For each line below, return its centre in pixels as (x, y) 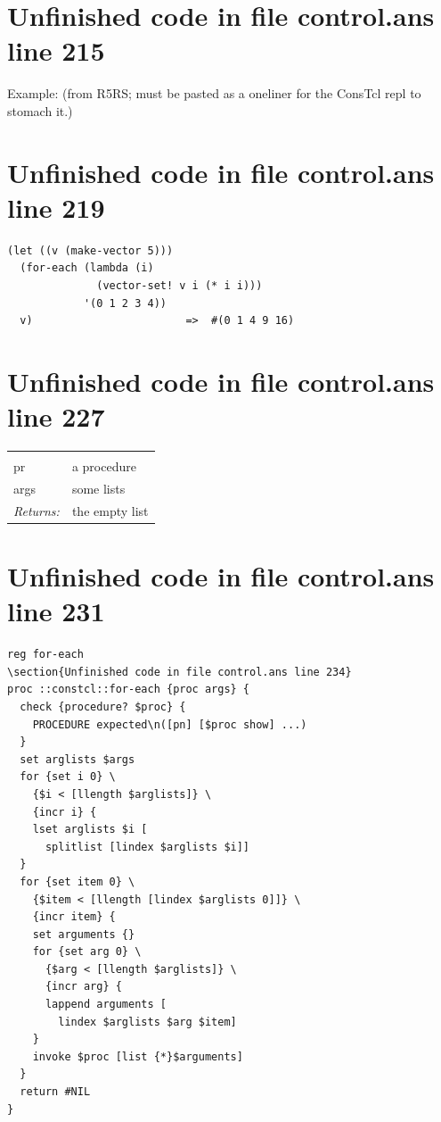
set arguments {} (84, 934)
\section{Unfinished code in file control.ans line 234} (180, 672)
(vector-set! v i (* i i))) (180, 286)
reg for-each (45, 655)
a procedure (104, 466)
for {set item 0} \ (78, 881)
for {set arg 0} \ (87, 952)
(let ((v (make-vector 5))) (90, 250)
